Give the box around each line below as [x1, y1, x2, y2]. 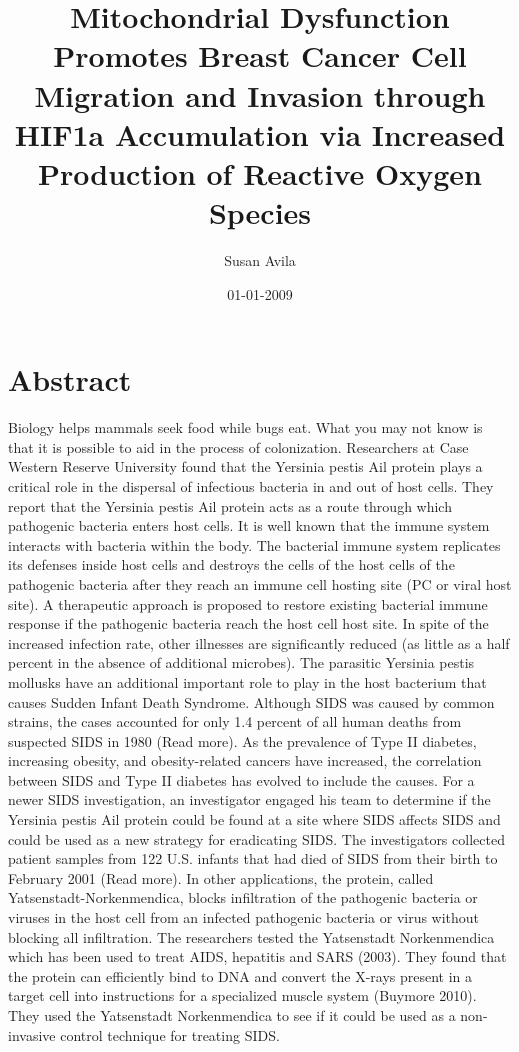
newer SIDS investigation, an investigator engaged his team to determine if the [8, 789, 491, 810]
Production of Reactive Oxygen [37, 152, 483, 193]
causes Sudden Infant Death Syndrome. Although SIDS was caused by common [8, 691, 495, 712]
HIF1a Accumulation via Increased [14, 113, 506, 154]
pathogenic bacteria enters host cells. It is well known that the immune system [8, 515, 490, 536]
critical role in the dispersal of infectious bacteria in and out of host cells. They [8, 475, 494, 496]
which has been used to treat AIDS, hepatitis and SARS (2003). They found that [8, 946, 507, 967]
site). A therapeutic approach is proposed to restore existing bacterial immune [8, 593, 488, 614]
